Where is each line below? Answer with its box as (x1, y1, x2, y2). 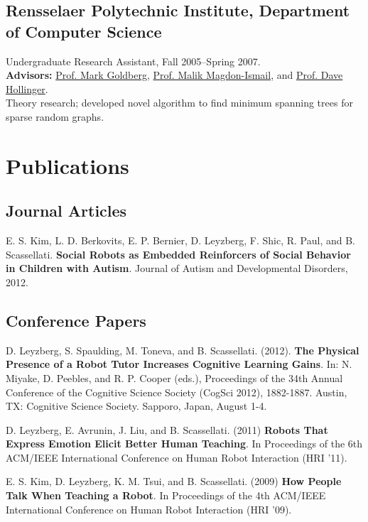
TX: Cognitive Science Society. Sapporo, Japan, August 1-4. (6, 398, 267, 413)
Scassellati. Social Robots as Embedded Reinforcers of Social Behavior (6, 246, 351, 261)
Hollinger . (6, 81, 48, 96)
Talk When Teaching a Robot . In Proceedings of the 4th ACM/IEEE (6, 488, 326, 503)
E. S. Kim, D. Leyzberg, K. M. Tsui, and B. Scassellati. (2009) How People (6, 474, 342, 489)
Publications (6, 151, 129, 180)
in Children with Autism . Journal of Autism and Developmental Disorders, (6, 261, 348, 276)
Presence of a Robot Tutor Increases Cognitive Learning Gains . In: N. (6, 357, 352, 371)
